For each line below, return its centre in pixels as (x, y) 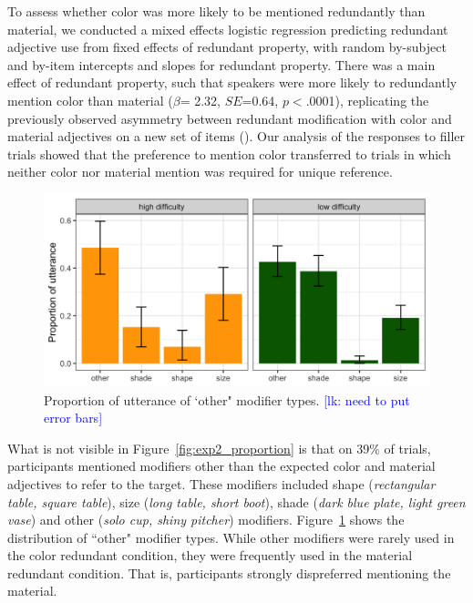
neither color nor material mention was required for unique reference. (200, 172)
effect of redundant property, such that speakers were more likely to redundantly (232, 82)
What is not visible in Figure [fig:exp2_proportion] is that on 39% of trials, (219, 448)
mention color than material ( (90, 100)
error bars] (73, 418)
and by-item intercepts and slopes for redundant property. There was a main (221, 64)
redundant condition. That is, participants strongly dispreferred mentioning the (229, 572)
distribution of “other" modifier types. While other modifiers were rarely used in (231, 537)
